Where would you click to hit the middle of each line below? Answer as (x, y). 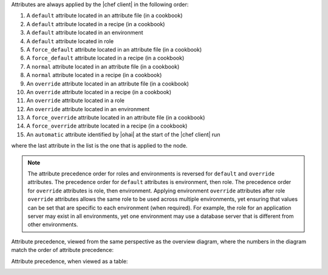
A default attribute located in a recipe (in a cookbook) (96, 24)
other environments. (53, 225)
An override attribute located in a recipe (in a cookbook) (99, 92)
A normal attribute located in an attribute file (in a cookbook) (103, 66)
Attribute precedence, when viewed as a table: (70, 261)
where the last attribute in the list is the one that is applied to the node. (99, 146)
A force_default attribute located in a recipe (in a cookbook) (105, 58)
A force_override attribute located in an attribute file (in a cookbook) (116, 118)
